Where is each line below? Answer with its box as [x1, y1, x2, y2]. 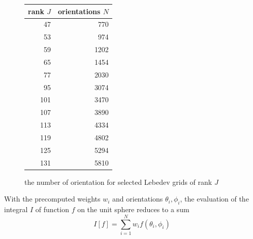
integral [4, 204, 28, 215]
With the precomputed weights [4, 193, 101, 204]
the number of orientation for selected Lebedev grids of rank [24, 176, 212, 187]
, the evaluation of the [180, 193, 249, 204]
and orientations [112, 193, 163, 204]
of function [35, 204, 69, 215]
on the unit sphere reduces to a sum [77, 204, 189, 215]
